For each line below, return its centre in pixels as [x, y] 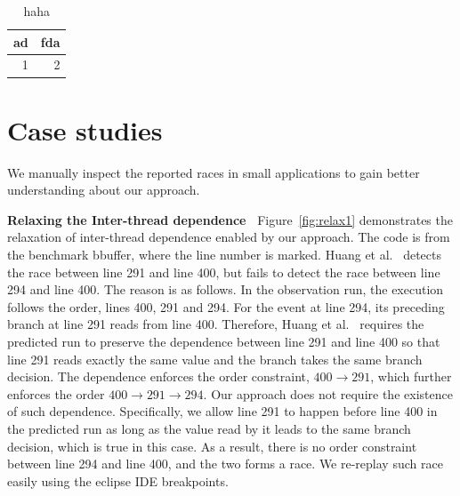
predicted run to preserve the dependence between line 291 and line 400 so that [224, 341]
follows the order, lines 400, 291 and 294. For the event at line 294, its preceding [226, 306]
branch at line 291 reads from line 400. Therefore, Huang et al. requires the [216, 324]
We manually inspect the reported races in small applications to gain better [214, 172]
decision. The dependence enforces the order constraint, [158, 376]
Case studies [85, 129]
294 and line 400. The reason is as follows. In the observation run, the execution [226, 289]
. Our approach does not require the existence [328, 393]
